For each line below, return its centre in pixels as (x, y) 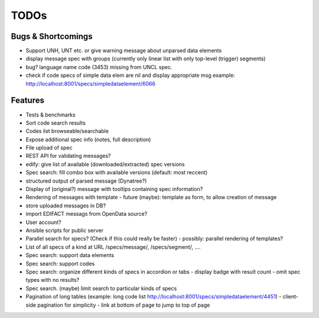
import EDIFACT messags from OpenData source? (87, 214)
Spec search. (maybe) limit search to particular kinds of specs (101, 288)
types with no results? (53, 280)
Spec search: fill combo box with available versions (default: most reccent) (117, 173)
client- (290, 297)
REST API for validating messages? (68, 156)
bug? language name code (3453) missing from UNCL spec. (99, 67)
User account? (43, 222)
